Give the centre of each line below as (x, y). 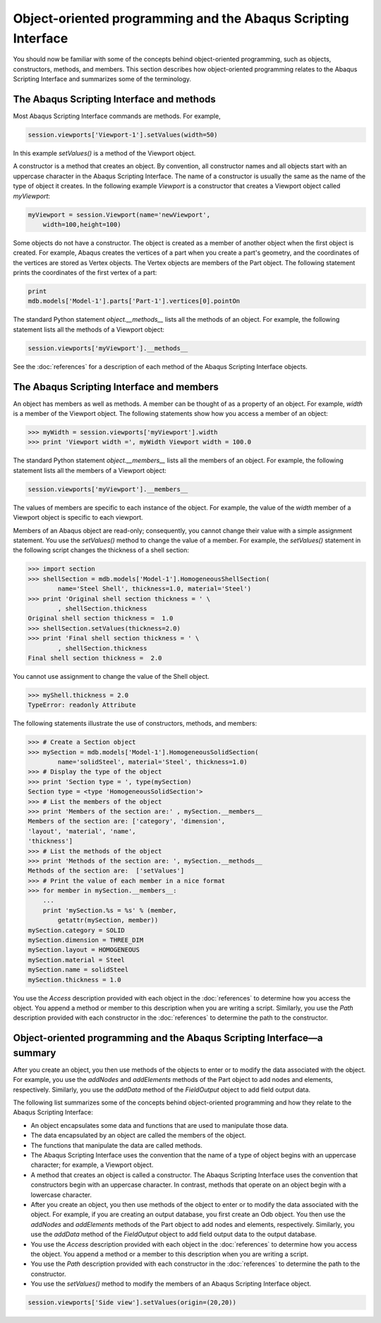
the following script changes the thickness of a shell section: (101, 550)
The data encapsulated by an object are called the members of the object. (138, 1136)
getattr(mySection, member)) (108, 920)
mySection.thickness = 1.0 (74, 980)
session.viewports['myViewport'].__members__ (108, 489)
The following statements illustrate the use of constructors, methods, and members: (135, 723)
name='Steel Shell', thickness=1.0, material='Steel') (155, 589)
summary (35, 1053)
